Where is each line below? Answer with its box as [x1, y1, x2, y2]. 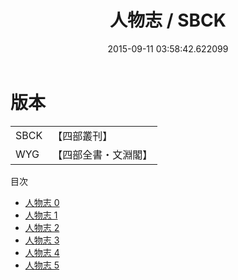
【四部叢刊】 [52, 129, 113, 143]
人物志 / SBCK [109, 9, 227, 32]
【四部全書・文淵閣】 [52, 147, 153, 161]
